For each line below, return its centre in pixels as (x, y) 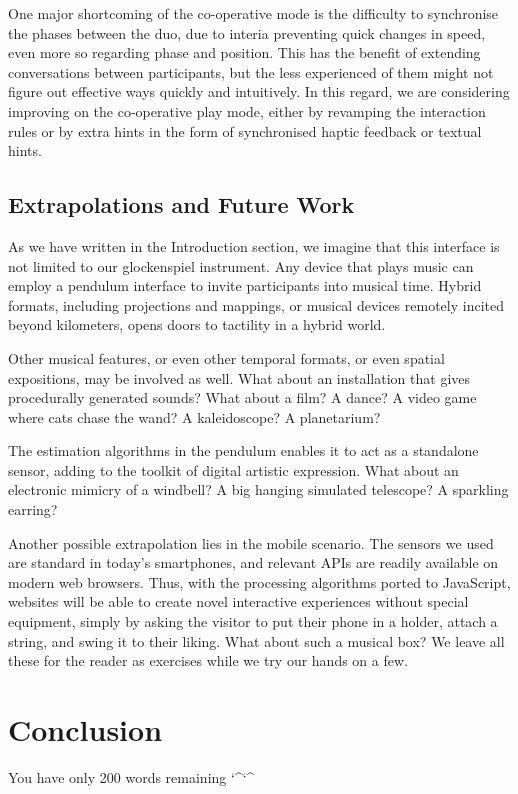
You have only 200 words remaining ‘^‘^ (131, 776)
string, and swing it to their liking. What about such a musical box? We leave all (256, 640)
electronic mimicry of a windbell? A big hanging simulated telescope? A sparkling (258, 489)
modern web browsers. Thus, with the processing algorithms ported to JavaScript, (259, 581)
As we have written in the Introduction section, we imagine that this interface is (254, 245)
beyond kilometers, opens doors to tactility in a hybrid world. (197, 324)
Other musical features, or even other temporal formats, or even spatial (226, 357)
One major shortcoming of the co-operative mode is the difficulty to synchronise (253, 13)
